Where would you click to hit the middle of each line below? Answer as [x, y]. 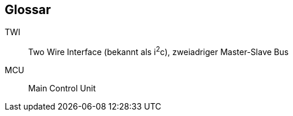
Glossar [28, 10]
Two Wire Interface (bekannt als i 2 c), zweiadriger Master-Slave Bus [159, 51]
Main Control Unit [62, 88]
